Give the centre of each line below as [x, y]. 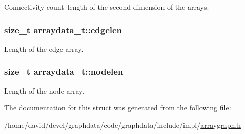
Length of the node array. [44, 90]
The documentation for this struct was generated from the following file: [118, 108]
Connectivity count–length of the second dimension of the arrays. [107, 7]
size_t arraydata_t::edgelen [63, 29]
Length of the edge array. [44, 48]
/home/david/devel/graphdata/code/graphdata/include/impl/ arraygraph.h [122, 125]
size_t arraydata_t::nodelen [64, 71]
